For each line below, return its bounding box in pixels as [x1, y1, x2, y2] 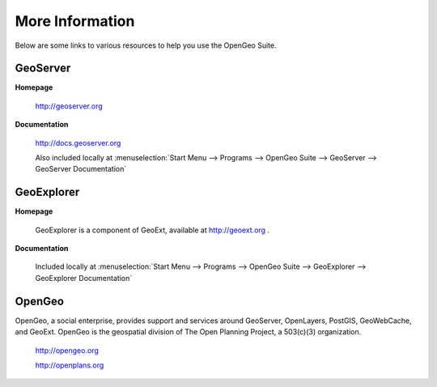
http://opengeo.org [35, 345, 99, 355]
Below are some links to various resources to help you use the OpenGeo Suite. [15, 40, 277, 50]
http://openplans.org [35, 360, 104, 370]
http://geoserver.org [35, 101, 103, 111]
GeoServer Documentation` [35, 164, 127, 174]
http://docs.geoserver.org [35, 138, 121, 147]
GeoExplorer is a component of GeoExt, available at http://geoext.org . [35, 225, 270, 235]
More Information [15, 12, 135, 30]
